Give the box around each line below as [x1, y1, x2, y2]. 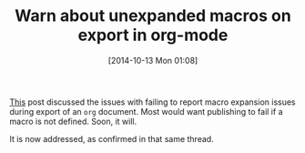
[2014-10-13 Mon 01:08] [107, 55, 198, 66]
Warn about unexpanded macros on [15, 5, 291, 26]
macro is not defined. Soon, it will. [9, 116, 137, 127]
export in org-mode [77, 25, 229, 46]
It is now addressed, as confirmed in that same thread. [9, 133, 214, 144]
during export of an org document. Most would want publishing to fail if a [9, 106, 283, 117]
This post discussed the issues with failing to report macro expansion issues [9, 97, 296, 107]
